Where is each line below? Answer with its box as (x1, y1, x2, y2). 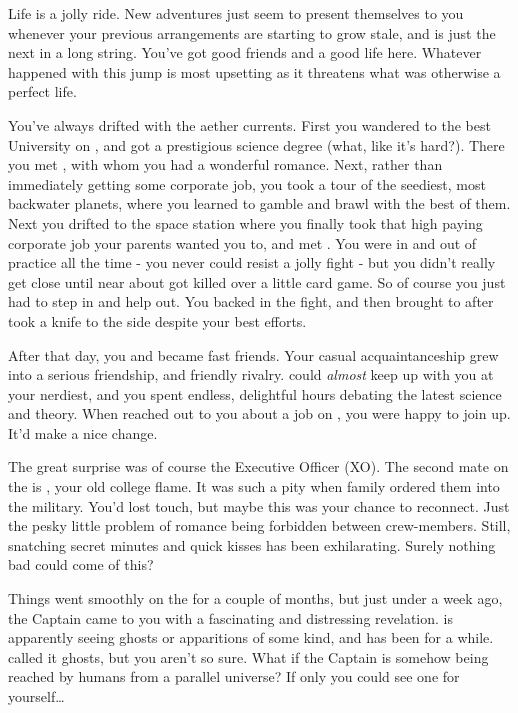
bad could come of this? (8, 554, 154, 575)
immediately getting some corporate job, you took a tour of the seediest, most (8, 173, 486, 194)
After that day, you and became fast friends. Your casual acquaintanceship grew (8, 344, 499, 365)
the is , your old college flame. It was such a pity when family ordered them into (8, 476, 500, 497)
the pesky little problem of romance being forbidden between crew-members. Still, (8, 515, 511, 536)
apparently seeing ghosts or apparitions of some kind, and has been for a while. (8, 627, 494, 648)
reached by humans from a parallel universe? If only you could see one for (8, 666, 460, 687)
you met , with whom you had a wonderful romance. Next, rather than (8, 154, 443, 175)
